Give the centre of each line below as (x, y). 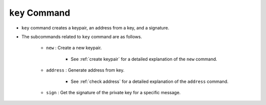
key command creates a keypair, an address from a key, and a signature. (95, 27)
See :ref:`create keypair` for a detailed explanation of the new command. (144, 59)
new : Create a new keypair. (74, 48)
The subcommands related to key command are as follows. (82, 36)
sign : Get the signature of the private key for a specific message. (113, 92)
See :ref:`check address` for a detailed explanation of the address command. (150, 81)
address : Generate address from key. (85, 70)
